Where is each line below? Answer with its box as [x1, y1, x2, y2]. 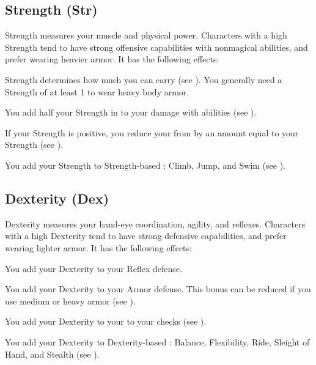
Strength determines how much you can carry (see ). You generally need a [5, 73, 282, 86]
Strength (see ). [5, 138, 64, 151]
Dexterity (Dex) [5, 188, 109, 207]
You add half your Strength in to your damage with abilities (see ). [5, 106, 257, 119]
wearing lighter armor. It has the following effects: [5, 241, 192, 254]
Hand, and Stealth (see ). [5, 347, 100, 360]
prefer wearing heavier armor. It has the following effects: [5, 53, 219, 65]
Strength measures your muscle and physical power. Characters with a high [5, 29, 287, 42]
